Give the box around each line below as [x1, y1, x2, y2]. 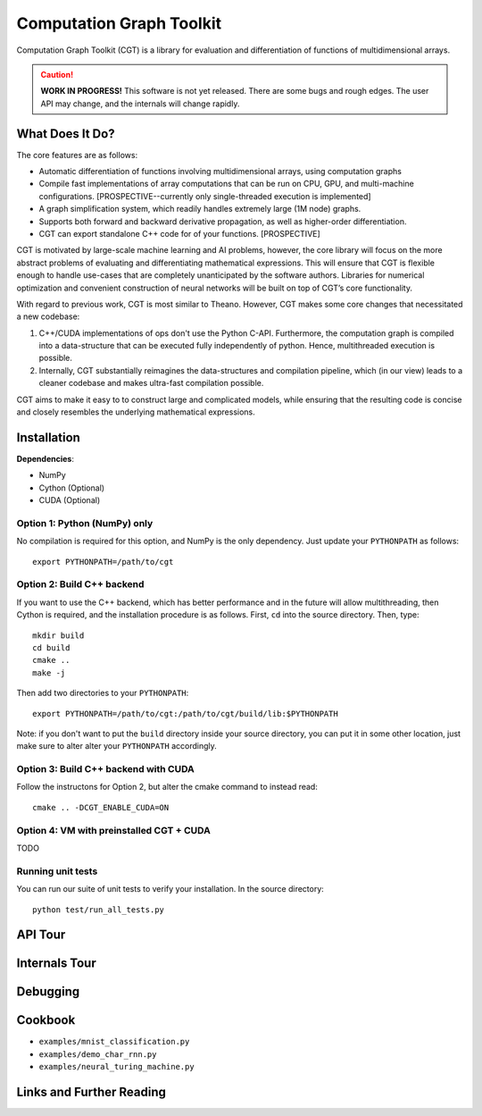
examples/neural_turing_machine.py [38, 1061, 195, 1072]
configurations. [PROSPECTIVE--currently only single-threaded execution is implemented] [38, 190, 371, 201]
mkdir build [32, 630, 85, 641]
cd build [32, 642, 71, 652]
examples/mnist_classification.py [38, 1036, 190, 1047]
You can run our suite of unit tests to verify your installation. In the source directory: [16, 884, 325, 894]
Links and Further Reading [16, 1085, 167, 1100]
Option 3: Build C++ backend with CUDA [16, 763, 195, 776]
